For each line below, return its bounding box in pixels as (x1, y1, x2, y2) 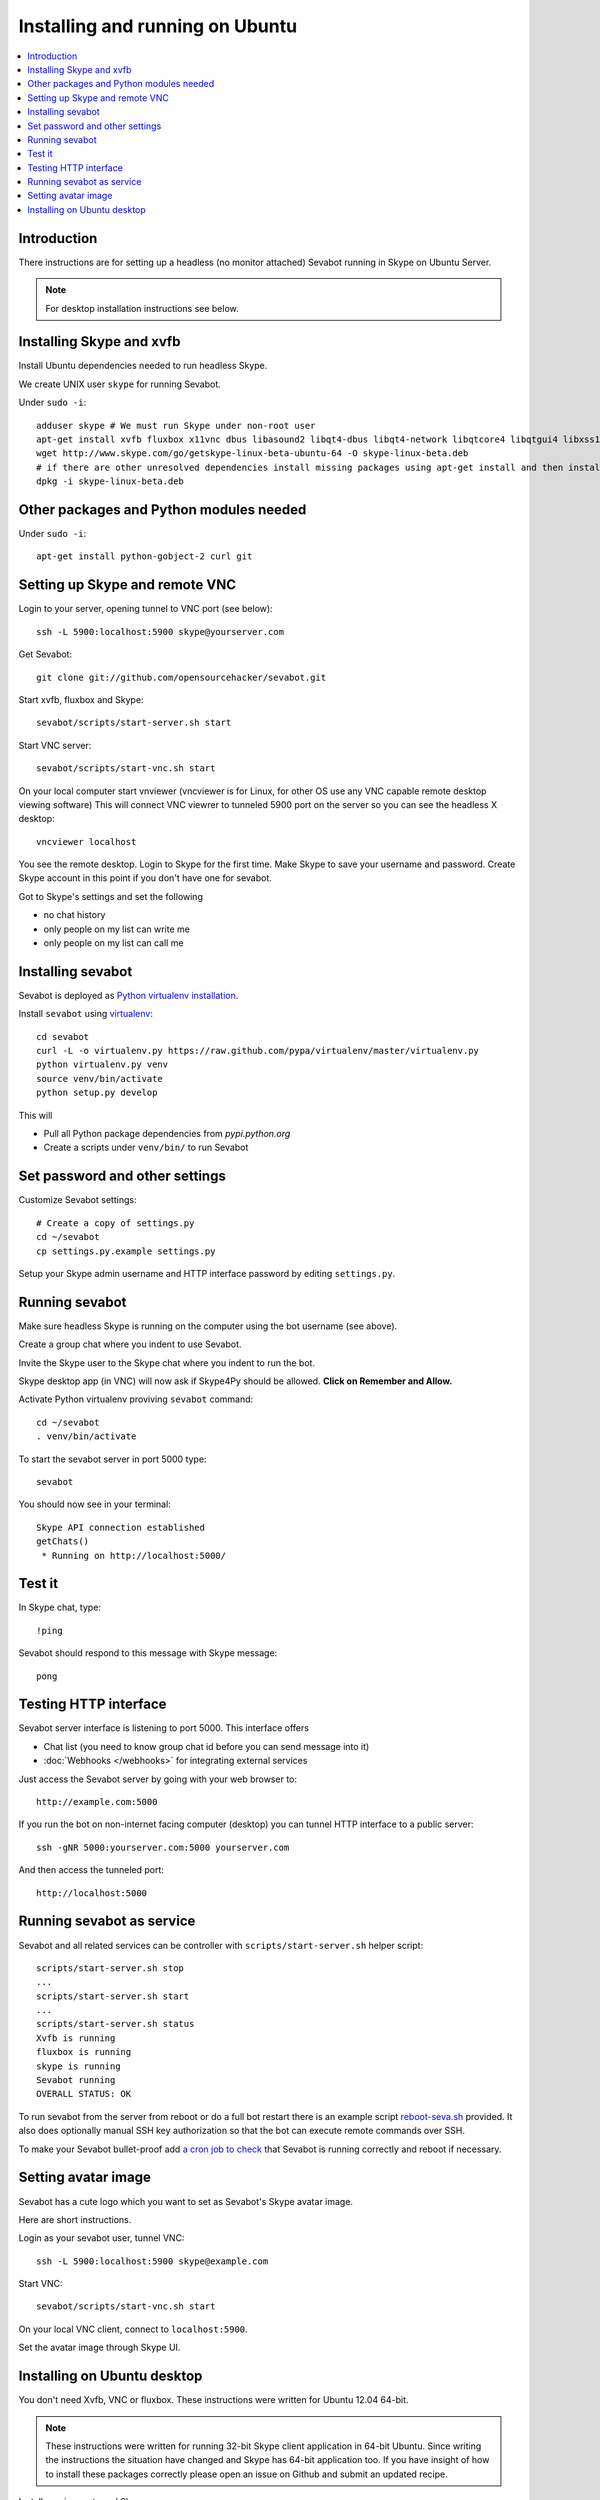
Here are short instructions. (18, 2213, 132, 2225)
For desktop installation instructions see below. (45, 302, 239, 314)
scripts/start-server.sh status (36, 2018, 195, 2030)
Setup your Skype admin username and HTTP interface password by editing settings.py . (18, 1267, 396, 1279)
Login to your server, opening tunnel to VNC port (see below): (18, 603, 274, 615)
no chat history (43, 909, 106, 921)
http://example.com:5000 (36, 1796, 158, 1808)
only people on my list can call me (43, 937, 184, 949)
